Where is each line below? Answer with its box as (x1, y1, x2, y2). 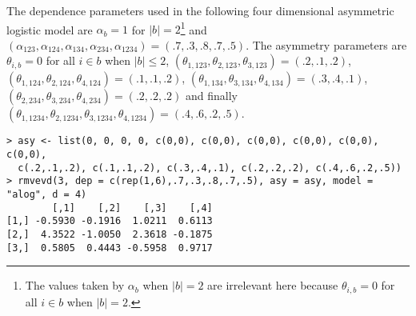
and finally (185, 87, 238, 104)
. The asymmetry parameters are (246, 36, 407, 53)
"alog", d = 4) (6, 189, 87, 201)
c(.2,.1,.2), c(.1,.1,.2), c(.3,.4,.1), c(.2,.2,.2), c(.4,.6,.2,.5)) (18, 162, 402, 174)
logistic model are (6, 21, 93, 38)
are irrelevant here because (207, 277, 338, 294)
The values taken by (25, 277, 125, 294)
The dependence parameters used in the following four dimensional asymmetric (6, 2, 394, 18)
